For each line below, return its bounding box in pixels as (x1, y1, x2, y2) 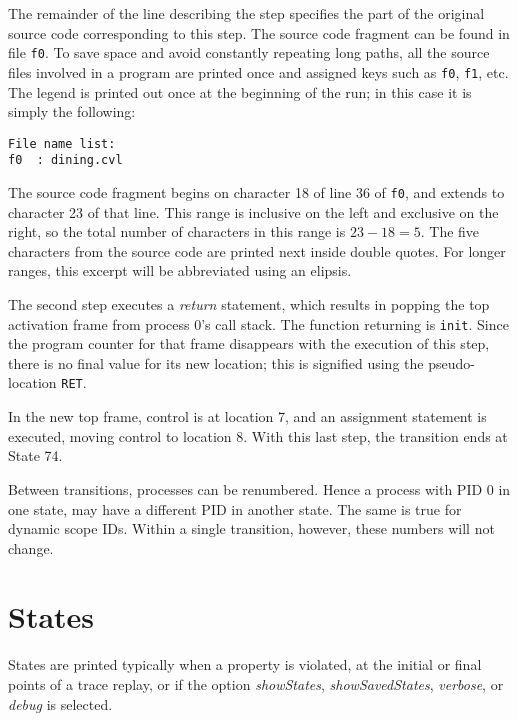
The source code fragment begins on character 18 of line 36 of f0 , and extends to (8, 182, 505, 202)
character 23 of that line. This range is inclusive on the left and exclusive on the (8, 201, 499, 222)
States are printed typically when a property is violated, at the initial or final (8, 654, 482, 675)
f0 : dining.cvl (8, 153, 123, 168)
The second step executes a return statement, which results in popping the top (8, 294, 490, 315)
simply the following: (8, 101, 136, 122)
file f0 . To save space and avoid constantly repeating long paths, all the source (8, 42, 490, 63)
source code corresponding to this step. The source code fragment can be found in (8, 22, 510, 43)
